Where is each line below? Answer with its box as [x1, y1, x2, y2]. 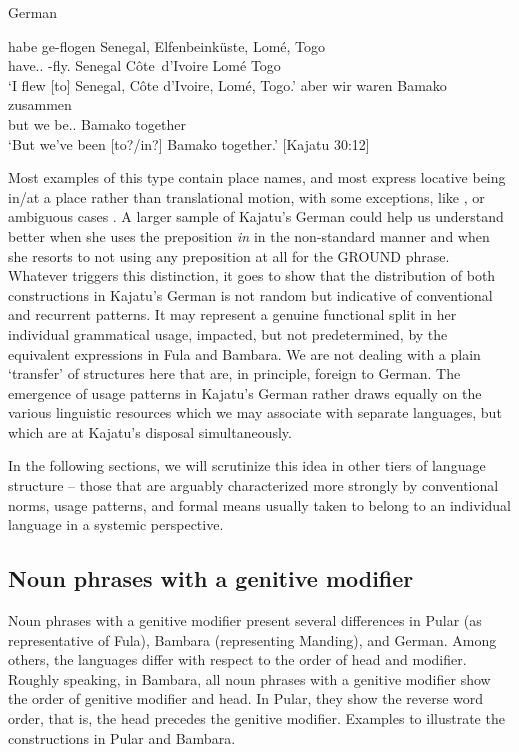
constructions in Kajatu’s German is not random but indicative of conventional [8, 284, 493, 305]
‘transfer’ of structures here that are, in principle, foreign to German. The [8, 363, 461, 384]
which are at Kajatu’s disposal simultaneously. [8, 421, 292, 442]
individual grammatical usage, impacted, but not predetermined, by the [8, 323, 448, 344]
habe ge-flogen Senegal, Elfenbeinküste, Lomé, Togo [8, 35, 326, 56]
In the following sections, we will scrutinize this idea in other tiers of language [8, 455, 486, 476]
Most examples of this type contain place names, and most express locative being [8, 167, 506, 188]
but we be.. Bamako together [8, 113, 186, 134]
